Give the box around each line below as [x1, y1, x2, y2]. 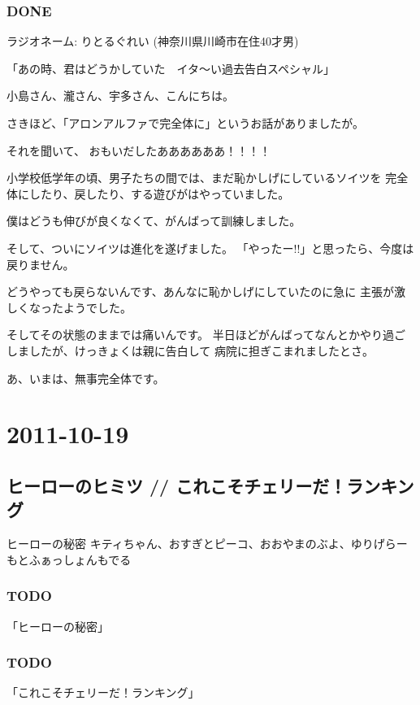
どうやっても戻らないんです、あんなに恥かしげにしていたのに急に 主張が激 [6, 283, 406, 300]
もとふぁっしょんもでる [6, 551, 132, 568]
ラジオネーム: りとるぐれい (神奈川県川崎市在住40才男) [6, 33, 299, 50]
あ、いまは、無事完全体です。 [6, 369, 165, 386]
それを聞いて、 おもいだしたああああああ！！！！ [6, 141, 271, 159]
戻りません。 [6, 255, 75, 272]
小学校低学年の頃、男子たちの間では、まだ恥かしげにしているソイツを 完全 [6, 169, 409, 186]
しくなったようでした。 [6, 298, 132, 316]
